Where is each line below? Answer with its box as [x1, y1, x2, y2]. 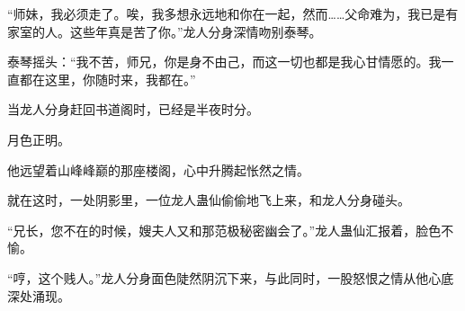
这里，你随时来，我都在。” [44, 69, 196, 88]
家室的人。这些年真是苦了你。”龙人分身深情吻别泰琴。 [7, 22, 322, 40]
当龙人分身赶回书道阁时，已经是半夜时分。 [7, 100, 259, 119]
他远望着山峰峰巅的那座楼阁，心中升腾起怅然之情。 [7, 160, 309, 179]
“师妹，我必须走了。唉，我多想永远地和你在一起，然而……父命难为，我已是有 [7, 4, 459, 22]
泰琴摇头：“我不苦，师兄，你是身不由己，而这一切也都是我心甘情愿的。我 [7, 52, 442, 71]
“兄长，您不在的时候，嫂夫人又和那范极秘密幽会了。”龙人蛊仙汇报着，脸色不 [7, 220, 454, 239]
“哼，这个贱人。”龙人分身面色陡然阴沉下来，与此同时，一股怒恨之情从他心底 [7, 268, 454, 287]
